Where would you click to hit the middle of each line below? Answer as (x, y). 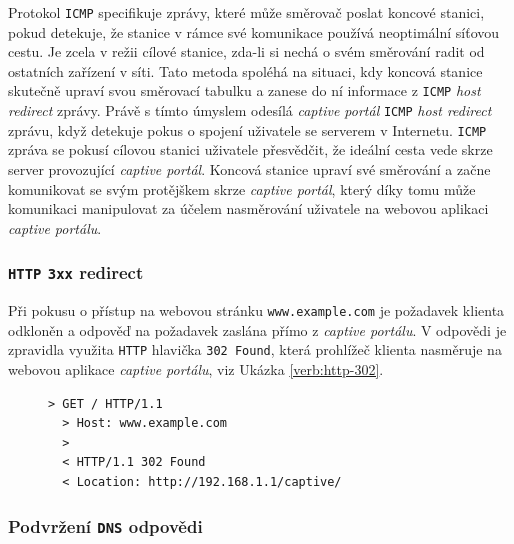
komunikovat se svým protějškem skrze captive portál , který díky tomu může (242, 188)
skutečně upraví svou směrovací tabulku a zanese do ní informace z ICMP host (244, 90)
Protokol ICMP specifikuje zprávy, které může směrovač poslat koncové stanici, (246, 12)
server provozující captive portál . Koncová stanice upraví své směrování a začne (249, 169)
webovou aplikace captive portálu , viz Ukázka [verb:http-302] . (196, 369)
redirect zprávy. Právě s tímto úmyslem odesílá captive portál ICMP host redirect (250, 110)
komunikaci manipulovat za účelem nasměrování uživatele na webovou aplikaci (248, 208)
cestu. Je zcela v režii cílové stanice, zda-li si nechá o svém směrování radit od (246, 51)
